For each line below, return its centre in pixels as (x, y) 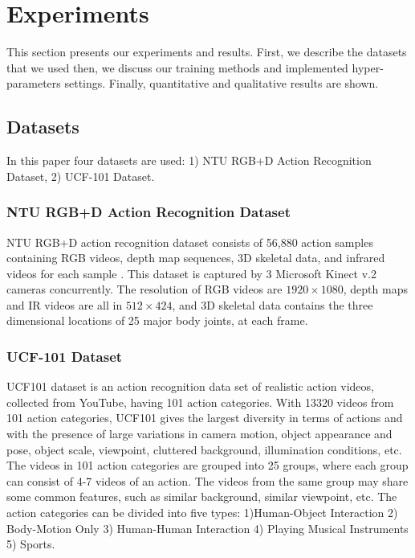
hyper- (368, 67)
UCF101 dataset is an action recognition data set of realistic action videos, (190, 386)
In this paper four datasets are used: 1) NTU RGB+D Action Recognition (189, 160)
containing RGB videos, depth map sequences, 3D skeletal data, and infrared (196, 258)
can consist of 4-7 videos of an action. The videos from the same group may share (207, 480)
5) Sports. (31, 544)
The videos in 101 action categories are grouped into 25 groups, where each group (207, 465)
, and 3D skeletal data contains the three (273, 304)
